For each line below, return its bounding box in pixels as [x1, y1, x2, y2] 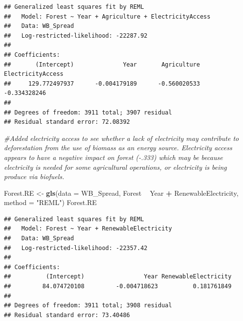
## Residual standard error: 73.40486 [4, 311, 130, 319]
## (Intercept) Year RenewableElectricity [4, 273, 232, 280]
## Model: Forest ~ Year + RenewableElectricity [4, 225, 172, 232]
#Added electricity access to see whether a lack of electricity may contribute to [4, 133, 239, 143]
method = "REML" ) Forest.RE [4, 197, 97, 207]
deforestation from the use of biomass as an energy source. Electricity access [4, 142, 232, 153]
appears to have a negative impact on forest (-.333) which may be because [4, 152, 223, 162]
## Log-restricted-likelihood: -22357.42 [4, 244, 148, 252]
